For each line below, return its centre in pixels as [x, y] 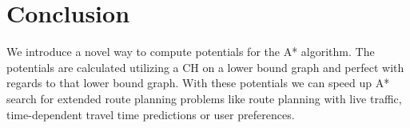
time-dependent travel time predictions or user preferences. [151, 114]
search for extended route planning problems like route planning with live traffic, [204, 98]
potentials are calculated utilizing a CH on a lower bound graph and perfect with [205, 67]
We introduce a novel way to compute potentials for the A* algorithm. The [191, 52]
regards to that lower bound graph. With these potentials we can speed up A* [198, 83]
